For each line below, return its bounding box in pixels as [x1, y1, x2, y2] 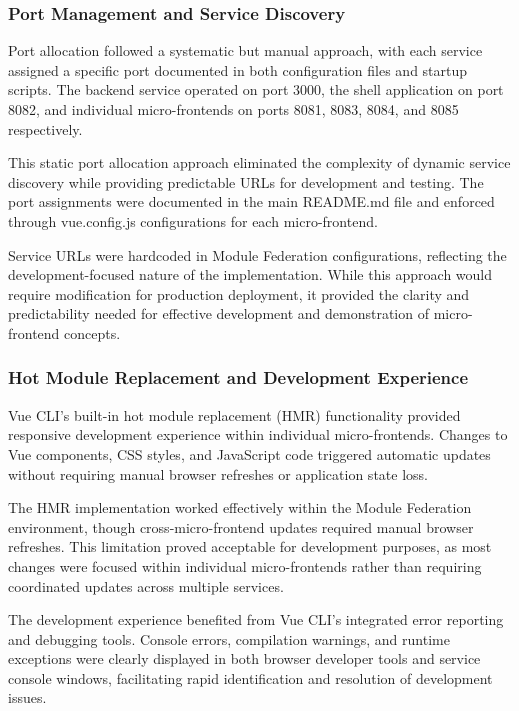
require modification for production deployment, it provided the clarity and [8, 283, 470, 304]
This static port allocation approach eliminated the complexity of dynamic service [8, 152, 511, 173]
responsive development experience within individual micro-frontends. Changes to [8, 424, 508, 445]
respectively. [8, 118, 83, 139]
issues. [8, 687, 47, 708]
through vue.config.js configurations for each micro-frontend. [8, 210, 378, 231]
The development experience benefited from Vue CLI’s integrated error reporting [8, 609, 504, 630]
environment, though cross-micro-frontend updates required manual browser [8, 516, 474, 537]
